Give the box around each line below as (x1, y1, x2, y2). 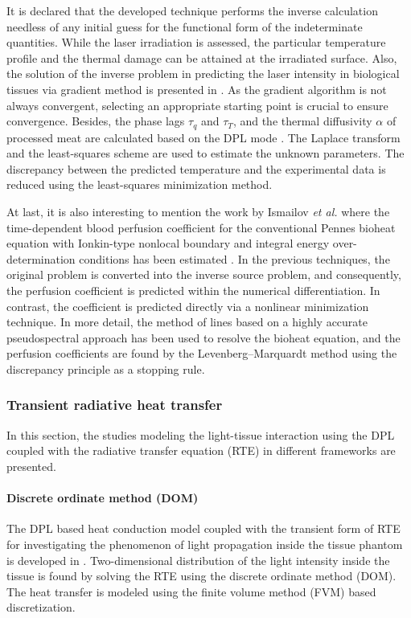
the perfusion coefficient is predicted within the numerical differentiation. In (6, 281, 380, 298)
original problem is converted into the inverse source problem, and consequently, (6, 266, 401, 283)
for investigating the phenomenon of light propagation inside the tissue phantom (6, 535, 403, 552)
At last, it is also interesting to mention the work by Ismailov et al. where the (6, 203, 390, 219)
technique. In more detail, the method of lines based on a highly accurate (6, 313, 368, 330)
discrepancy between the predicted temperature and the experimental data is (6, 160, 386, 177)
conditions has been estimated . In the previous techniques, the (79, 250, 390, 267)
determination (6, 250, 76, 267)
